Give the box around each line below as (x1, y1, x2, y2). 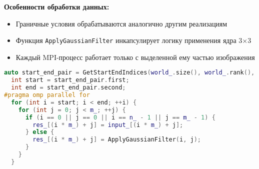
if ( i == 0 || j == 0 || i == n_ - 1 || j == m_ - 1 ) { (25, 113, 215, 121)
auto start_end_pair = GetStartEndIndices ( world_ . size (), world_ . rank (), (4, 69, 255, 76)
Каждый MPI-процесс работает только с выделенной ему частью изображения (15, 51, 255, 62)
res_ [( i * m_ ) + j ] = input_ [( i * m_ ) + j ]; (32, 121, 183, 128)
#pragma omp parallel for (4, 91, 90, 99)
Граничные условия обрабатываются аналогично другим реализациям (15, 18, 227, 28)
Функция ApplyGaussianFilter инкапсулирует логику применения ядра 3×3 (15, 35, 251, 45)
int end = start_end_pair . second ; (11, 84, 126, 91)
